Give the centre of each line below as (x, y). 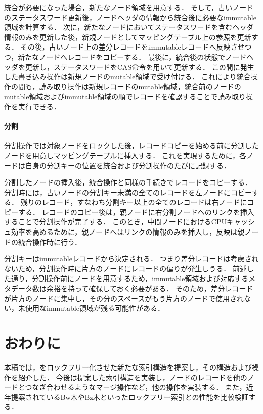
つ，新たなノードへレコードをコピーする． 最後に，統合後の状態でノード (125, 56)
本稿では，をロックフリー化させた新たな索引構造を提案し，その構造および (128, 367)
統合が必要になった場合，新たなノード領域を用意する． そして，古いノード (129, 7)
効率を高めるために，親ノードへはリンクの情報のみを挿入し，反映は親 (128, 232)
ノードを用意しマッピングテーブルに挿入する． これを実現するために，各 (125, 155)
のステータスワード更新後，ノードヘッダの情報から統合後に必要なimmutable (130, 17)
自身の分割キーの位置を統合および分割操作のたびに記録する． (128, 165)
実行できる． (39, 106)
